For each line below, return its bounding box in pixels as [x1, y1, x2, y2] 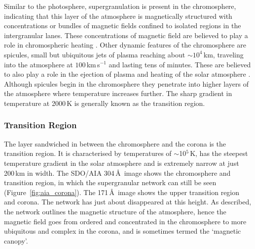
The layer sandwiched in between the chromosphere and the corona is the [4, 138, 226, 149]
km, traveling [203, 49, 244, 59]
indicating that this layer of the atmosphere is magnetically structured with [4, 10, 232, 21]
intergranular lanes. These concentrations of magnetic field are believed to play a [4, 30, 248, 40]
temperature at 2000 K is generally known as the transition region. [4, 98, 205, 108]
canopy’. [4, 235, 28, 246]
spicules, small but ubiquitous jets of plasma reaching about [4, 49, 185, 59]
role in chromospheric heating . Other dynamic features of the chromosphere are [4, 40, 246, 50]
